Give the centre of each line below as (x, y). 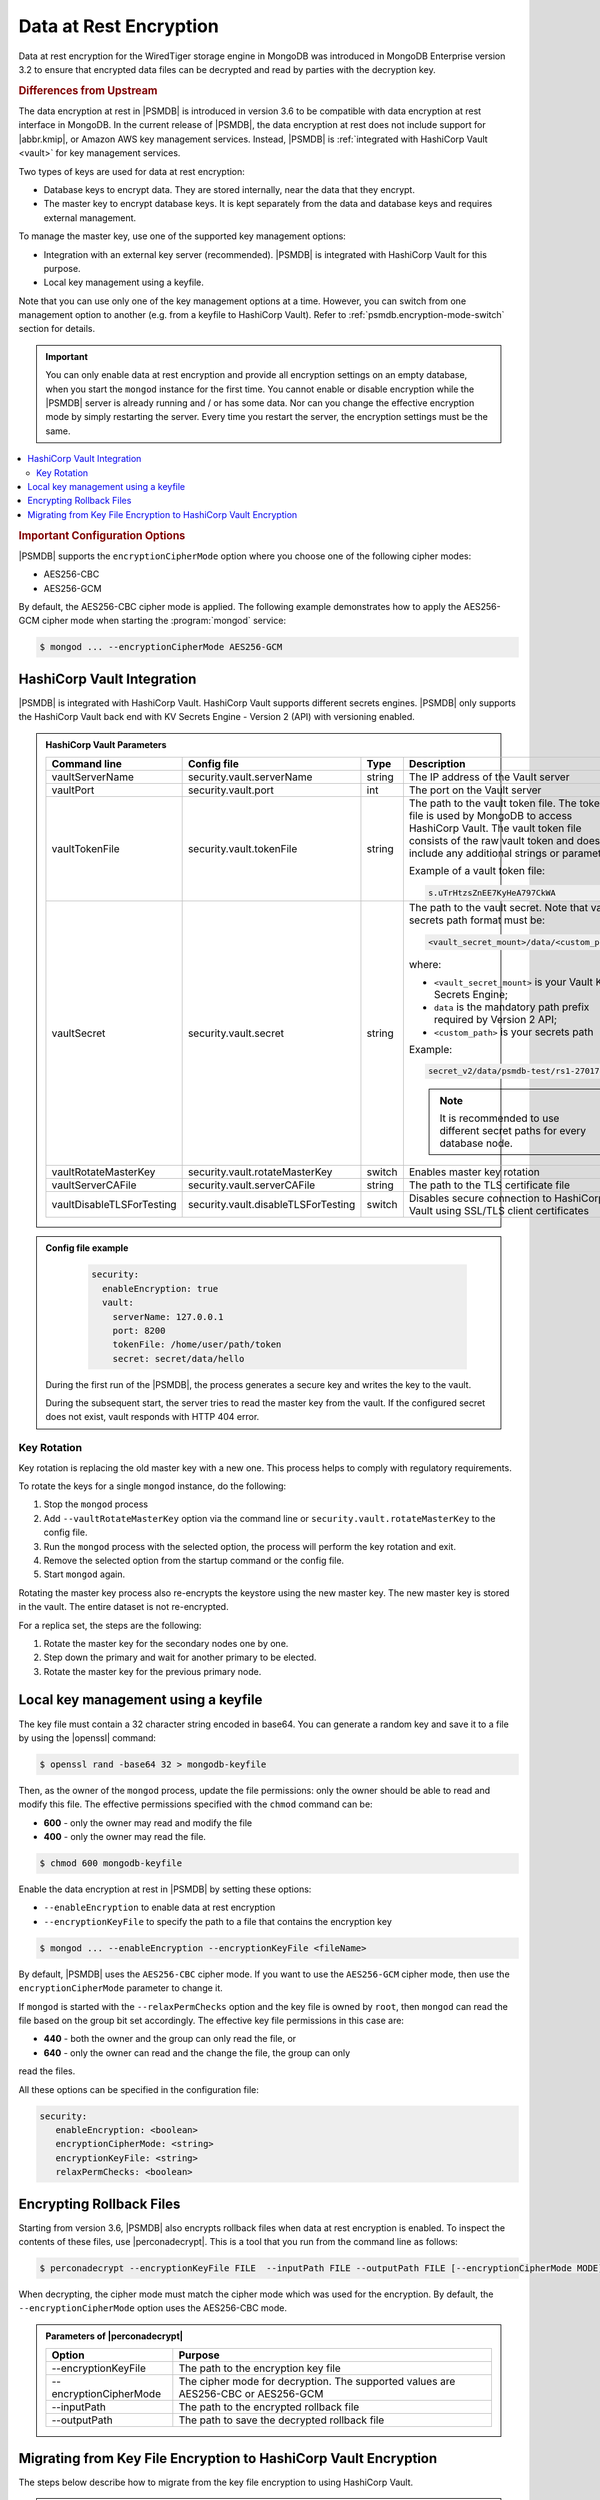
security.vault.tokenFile (242, 848)
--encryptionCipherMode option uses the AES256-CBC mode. (153, 2308)
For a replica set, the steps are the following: (110, 1625)
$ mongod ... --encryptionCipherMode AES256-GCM (161, 647)
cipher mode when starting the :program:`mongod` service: (164, 621)
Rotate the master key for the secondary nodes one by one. (166, 1643)
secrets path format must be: (476, 920)
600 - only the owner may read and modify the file (148, 1822)
